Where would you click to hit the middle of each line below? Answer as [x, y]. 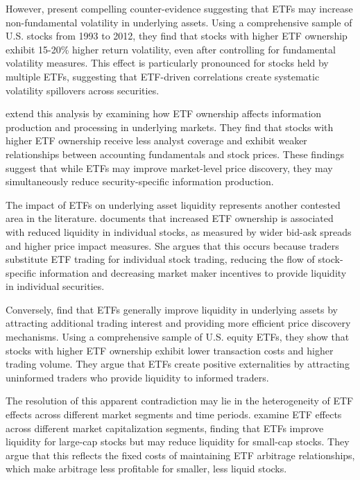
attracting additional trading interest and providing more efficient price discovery [178, 323]
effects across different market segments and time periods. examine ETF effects [174, 414]
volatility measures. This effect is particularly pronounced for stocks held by [167, 63]
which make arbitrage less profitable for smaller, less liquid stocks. [146, 469]
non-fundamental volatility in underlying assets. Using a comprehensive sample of [179, 22]
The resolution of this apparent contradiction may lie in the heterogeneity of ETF [180, 401]
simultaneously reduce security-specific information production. [140, 181]
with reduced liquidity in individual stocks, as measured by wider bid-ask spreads [179, 231]
